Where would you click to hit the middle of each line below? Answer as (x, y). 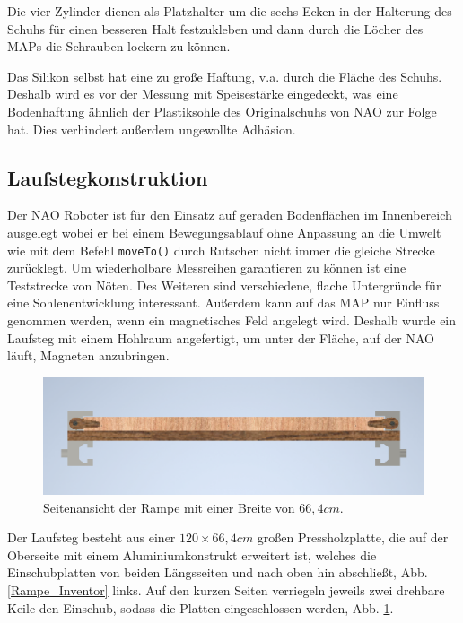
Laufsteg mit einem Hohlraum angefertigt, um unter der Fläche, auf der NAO (221, 337)
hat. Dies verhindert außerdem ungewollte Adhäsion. (152, 129)
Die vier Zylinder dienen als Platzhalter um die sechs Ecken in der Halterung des (230, 11)
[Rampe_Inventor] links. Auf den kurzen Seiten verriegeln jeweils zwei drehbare (226, 590)
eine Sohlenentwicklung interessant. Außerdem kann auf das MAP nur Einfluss (223, 303)
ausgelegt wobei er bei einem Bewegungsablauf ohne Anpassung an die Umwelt (224, 232)
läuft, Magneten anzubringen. (88, 355)
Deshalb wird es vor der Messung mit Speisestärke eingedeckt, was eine (203, 94)
